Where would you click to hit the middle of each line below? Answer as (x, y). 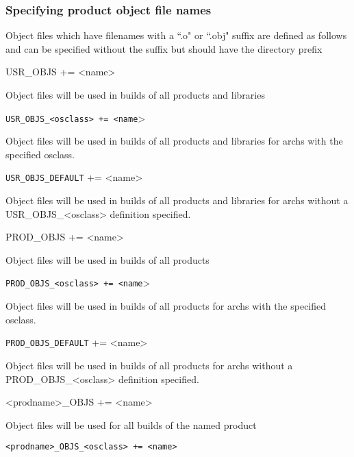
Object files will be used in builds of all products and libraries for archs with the (174, 141)
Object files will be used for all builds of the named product (131, 424)
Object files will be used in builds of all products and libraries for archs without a (177, 200)
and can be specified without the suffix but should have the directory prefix (164, 48)
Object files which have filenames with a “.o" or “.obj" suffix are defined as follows (176, 35)
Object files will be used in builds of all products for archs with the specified (166, 306)
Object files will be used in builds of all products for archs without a (149, 365)
